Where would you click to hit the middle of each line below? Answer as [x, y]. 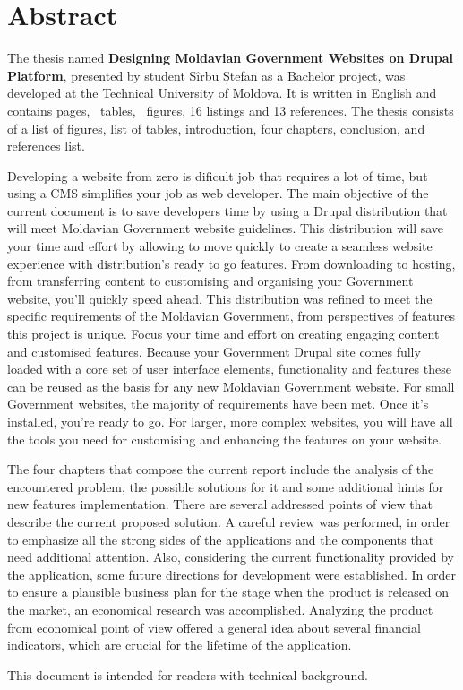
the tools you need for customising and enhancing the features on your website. [225, 439]
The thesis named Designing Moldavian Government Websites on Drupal [231, 58]
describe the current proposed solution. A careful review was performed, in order [229, 521]
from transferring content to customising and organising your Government [210, 281]
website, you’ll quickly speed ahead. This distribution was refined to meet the [220, 298]
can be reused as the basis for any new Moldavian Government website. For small [231, 386]
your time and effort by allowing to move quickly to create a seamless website [220, 246]
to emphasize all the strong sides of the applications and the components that [221, 539]
